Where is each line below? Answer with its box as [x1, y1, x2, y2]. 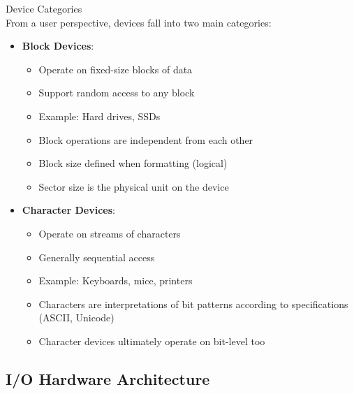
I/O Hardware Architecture [6, 367, 210, 389]
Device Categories [6, 1, 82, 15]
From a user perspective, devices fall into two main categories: [6, 15, 272, 29]
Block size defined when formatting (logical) [38, 156, 228, 170]
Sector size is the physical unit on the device [38, 179, 229, 194]
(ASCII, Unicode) [38, 310, 115, 325]
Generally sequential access [38, 249, 155, 264]
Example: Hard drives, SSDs [38, 108, 161, 123]
